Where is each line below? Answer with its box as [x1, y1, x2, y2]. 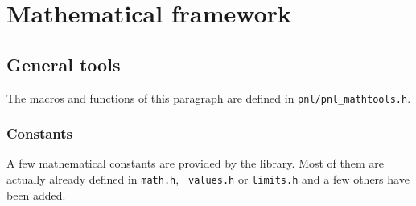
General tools [6, 51, 121, 76]
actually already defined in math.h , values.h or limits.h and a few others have [6, 171, 410, 188]
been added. [6, 186, 66, 203]
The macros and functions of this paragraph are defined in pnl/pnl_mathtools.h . [6, 89, 411, 106]
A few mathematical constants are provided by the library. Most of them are [6, 155, 385, 172]
